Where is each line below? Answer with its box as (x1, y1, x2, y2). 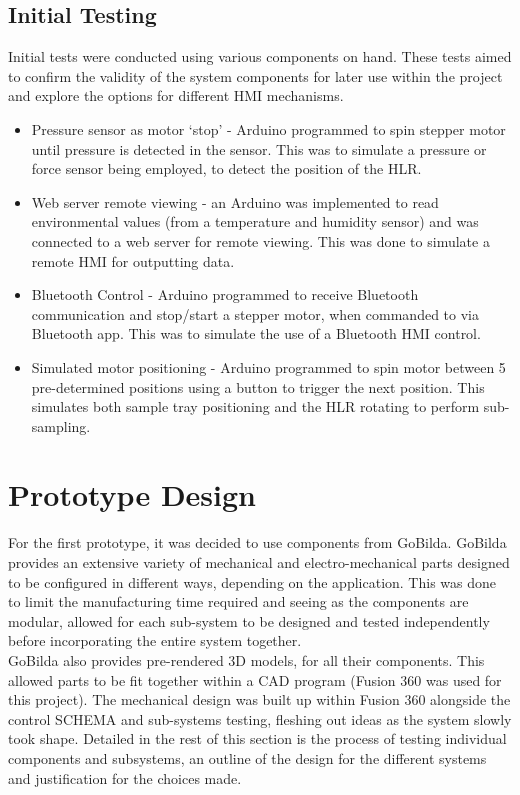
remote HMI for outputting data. (31, 250, 235, 271)
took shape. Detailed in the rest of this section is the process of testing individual (8, 728, 507, 749)
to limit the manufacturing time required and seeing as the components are (8, 591, 469, 612)
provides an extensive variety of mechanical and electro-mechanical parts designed (8, 552, 510, 573)
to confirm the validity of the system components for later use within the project (8, 65, 503, 86)
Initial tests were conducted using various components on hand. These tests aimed (8, 46, 512, 67)
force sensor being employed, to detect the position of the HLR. (31, 158, 422, 179)
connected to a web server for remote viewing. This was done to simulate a (31, 230, 490, 251)
